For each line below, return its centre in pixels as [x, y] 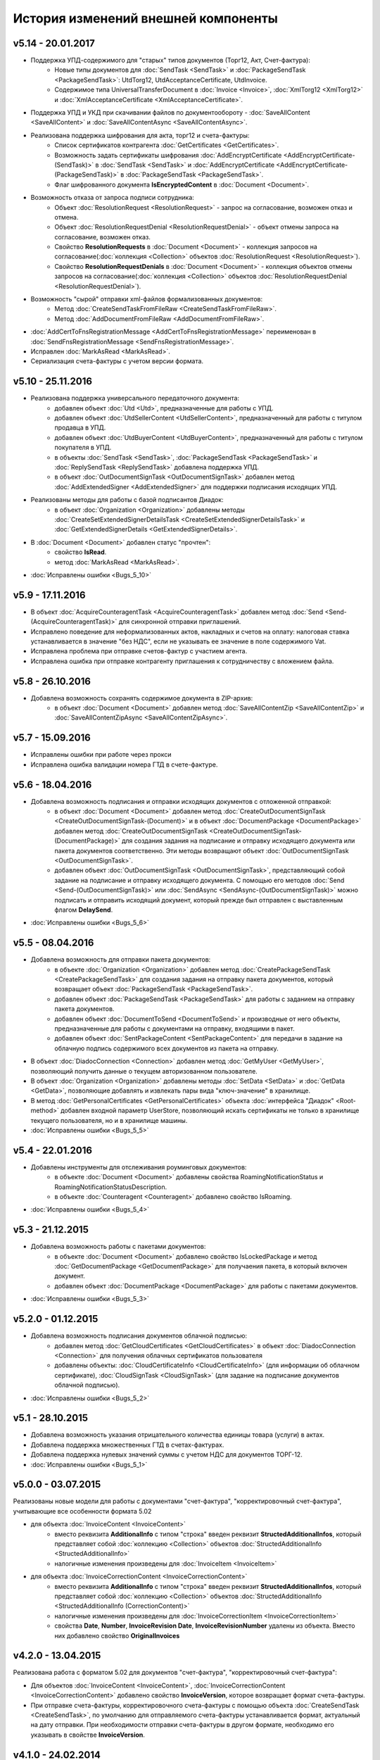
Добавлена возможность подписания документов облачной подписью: [139, 1336]
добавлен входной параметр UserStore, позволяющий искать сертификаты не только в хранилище [210, 1111]
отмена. [66, 217]
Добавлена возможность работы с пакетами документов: [118, 1247]
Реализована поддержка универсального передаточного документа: [135, 398]
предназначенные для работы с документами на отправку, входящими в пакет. [175, 1029]
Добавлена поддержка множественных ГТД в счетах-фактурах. [127, 1445]
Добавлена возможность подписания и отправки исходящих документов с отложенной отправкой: [181, 801]
